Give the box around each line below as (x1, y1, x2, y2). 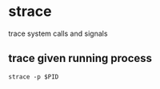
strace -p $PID (8, 72, 59, 81)
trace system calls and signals (8, 29, 108, 38)
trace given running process (8, 52, 153, 65)
